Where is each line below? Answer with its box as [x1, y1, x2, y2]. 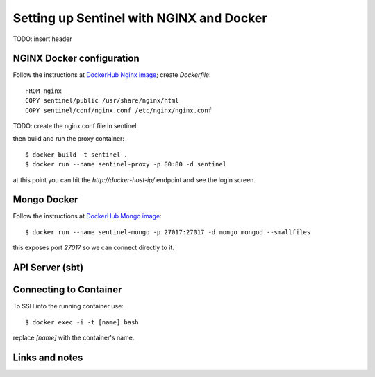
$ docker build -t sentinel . [25, 150, 128, 159]
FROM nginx [25, 87, 62, 95]
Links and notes [12, 351, 83, 363]
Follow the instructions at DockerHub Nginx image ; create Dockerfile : [12, 71, 211, 79]
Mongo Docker [12, 194, 78, 206]
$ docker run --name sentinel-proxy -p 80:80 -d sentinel [25, 160, 227, 168]
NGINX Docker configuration [12, 53, 140, 64]
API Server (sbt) [12, 262, 84, 274]
